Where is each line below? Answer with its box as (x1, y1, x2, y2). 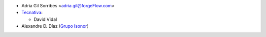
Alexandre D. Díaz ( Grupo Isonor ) (21, 23, 89, 29)
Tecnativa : (21, 10, 43, 16)
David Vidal (33, 16, 57, 22)
